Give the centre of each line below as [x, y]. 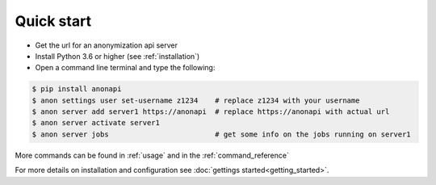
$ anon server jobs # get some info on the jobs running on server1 [221, 134]
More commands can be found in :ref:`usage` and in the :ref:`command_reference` [152, 155]
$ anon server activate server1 [96, 123]
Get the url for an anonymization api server [106, 45]
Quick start [53, 21]
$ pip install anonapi [77, 89]
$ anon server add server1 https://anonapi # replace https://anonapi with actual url [211, 112]
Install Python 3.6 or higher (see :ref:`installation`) [117, 56]
